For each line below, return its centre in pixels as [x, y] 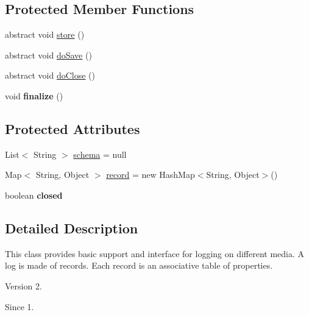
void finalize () [34, 95]
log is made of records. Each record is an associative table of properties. [139, 265]
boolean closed [34, 195]
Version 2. [23, 285]
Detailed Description [72, 228]
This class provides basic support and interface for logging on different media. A [155, 253]
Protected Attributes [73, 128]
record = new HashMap [151, 175]
